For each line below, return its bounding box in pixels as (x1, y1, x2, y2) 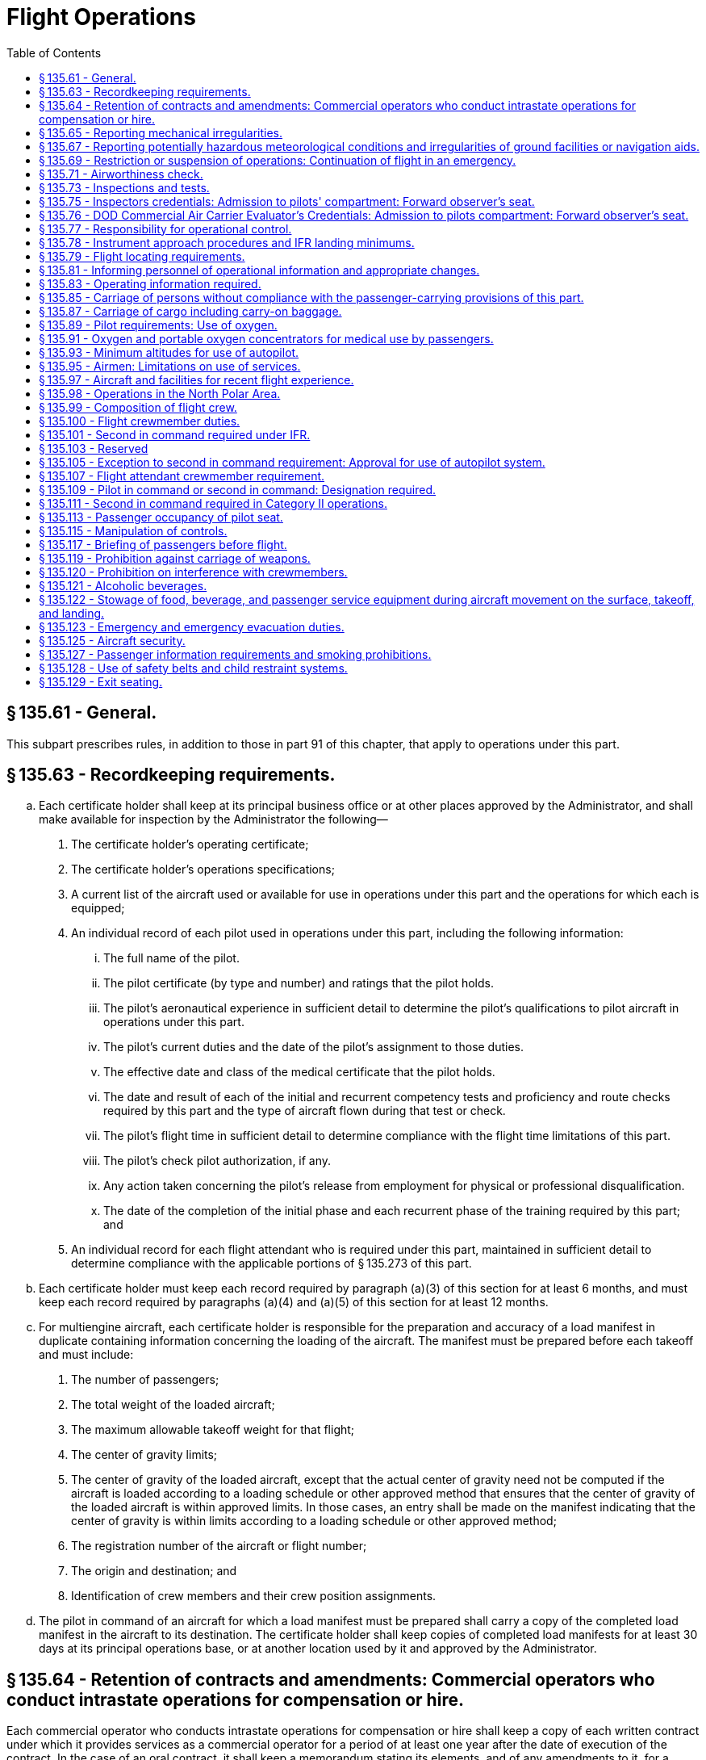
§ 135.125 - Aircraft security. (39, 633, 186, 647)
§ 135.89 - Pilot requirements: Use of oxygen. (39, 317, 278, 332)
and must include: (39, 1347, 134, 1362)
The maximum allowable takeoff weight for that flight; (71, 1423, 355, 1437)
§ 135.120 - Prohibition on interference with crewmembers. (39, 564, 348, 579)
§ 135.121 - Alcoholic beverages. (39, 578, 207, 593)
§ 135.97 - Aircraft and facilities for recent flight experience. (39, 372, 354, 387)
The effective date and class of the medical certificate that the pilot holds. (103, 1065, 495, 1079)
